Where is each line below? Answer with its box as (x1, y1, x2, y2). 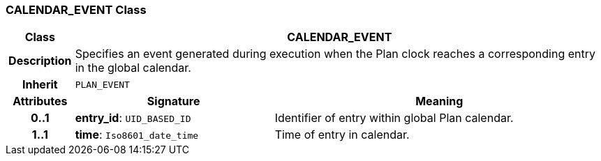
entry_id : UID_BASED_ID (75, 111, 191, 125)
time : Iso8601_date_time (75, 128, 199, 142)
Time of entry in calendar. (274, 128, 410, 142)
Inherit (22, 77, 58, 92)
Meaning (415, 94, 463, 109)
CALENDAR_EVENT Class (6, 3, 147, 17)
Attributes (13, 94, 68, 109)
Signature (147, 94, 200, 109)
